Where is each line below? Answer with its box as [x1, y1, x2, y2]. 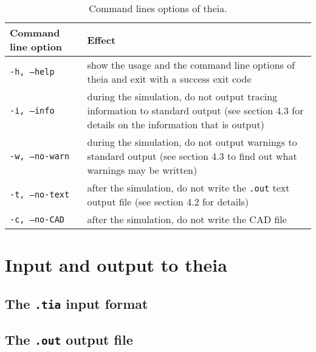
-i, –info [10, 105, 55, 116]
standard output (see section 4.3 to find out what [87, 149, 297, 163]
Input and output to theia [5, 252, 227, 277]
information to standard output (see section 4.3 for [87, 103, 304, 117]
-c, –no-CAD [10, 214, 65, 224]
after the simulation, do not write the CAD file [87, 212, 287, 226]
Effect [87, 32, 116, 47]
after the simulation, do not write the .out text [87, 181, 290, 195]
